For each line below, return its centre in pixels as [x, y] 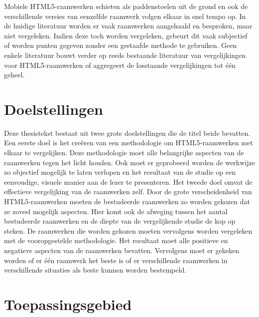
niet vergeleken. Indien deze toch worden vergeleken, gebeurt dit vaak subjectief [126, 35]
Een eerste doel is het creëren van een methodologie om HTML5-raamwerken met [129, 143]
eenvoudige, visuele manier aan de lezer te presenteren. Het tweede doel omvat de [128, 181]
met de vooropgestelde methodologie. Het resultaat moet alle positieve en [116, 240]
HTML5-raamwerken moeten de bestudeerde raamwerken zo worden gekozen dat [127, 201]
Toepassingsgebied [68, 304]
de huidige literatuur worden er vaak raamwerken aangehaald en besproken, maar [128, 26]
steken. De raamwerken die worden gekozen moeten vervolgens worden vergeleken [128, 230]
